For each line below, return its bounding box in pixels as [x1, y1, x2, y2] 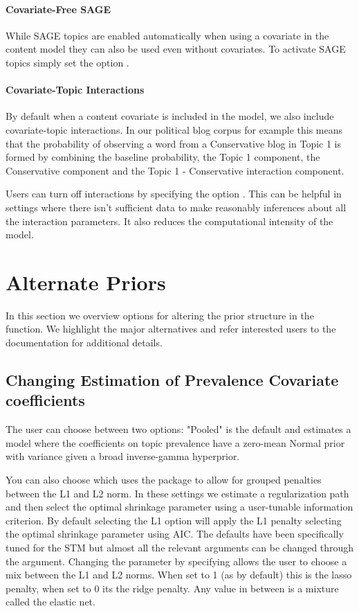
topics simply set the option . [6, 55, 129, 69]
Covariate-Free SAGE [6, 1, 111, 16]
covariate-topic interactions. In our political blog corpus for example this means [6, 122, 343, 136]
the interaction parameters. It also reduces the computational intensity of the [6, 213, 333, 228]
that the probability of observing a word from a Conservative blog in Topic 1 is [6, 136, 342, 150]
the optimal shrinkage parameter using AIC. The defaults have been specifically [6, 526, 344, 541]
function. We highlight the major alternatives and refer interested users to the [6, 321, 336, 336]
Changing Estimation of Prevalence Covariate [6, 369, 339, 391]
